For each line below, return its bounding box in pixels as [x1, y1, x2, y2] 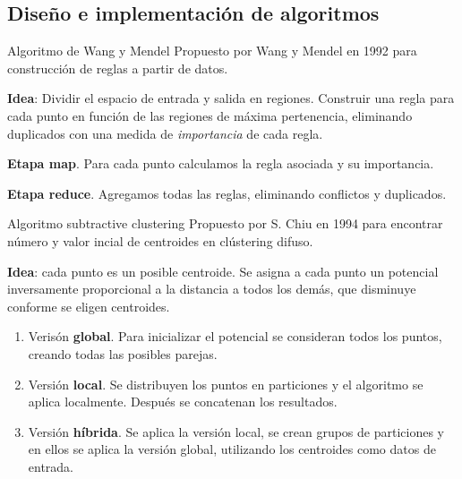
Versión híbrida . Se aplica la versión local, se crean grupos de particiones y [28, 422, 444, 441]
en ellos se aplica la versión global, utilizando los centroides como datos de [28, 440, 436, 458]
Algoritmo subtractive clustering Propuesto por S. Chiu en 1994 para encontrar [7, 214, 443, 233]
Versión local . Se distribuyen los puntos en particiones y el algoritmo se [28, 374, 423, 393]
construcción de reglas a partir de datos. [7, 58, 228, 77]
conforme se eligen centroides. [7, 296, 170, 315]
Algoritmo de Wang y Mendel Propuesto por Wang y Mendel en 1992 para [7, 41, 417, 60]
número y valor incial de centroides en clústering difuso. [7, 231, 313, 250]
